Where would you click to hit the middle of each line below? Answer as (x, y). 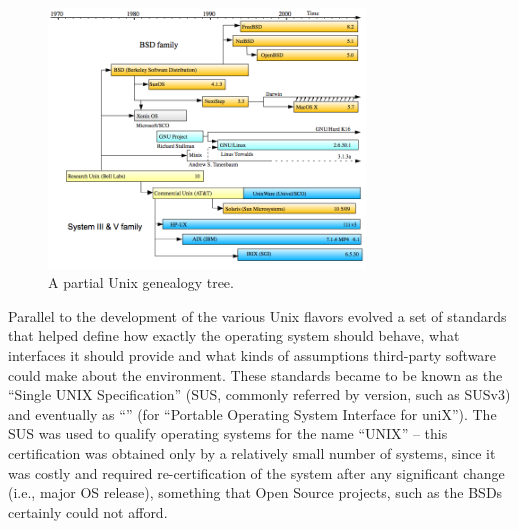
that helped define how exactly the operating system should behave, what (234, 335)
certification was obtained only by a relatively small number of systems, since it (252, 453)
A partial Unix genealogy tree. (141, 282)
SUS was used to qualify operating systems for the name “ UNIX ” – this (228, 433)
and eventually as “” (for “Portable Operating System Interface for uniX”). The (252, 413)
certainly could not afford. (88, 511)
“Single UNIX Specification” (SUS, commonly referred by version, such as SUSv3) (259, 394)
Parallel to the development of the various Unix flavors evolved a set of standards (257, 315)
